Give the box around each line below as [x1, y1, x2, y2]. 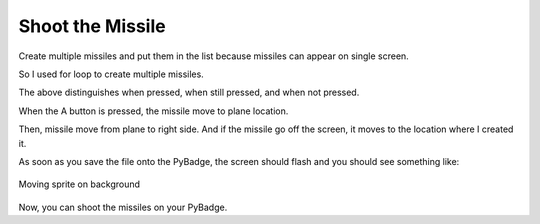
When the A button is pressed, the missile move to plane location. [18, 105, 289, 117]
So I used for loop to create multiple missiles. [18, 68, 204, 80]
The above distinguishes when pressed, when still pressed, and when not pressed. [18, 86, 360, 99]
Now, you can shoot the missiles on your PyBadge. [18, 201, 228, 213]
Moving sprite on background [18, 178, 140, 190]
